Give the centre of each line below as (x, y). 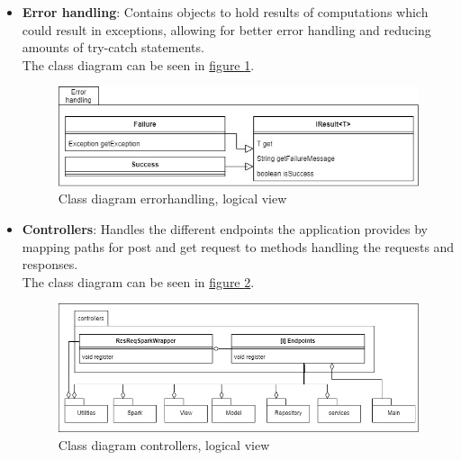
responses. (50, 264)
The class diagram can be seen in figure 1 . (138, 64)
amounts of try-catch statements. (113, 47)
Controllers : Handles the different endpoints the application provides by (225, 228)
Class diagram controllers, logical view (164, 444)
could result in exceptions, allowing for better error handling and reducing (226, 29)
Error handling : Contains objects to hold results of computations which (225, 12)
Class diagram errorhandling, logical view (172, 198)
